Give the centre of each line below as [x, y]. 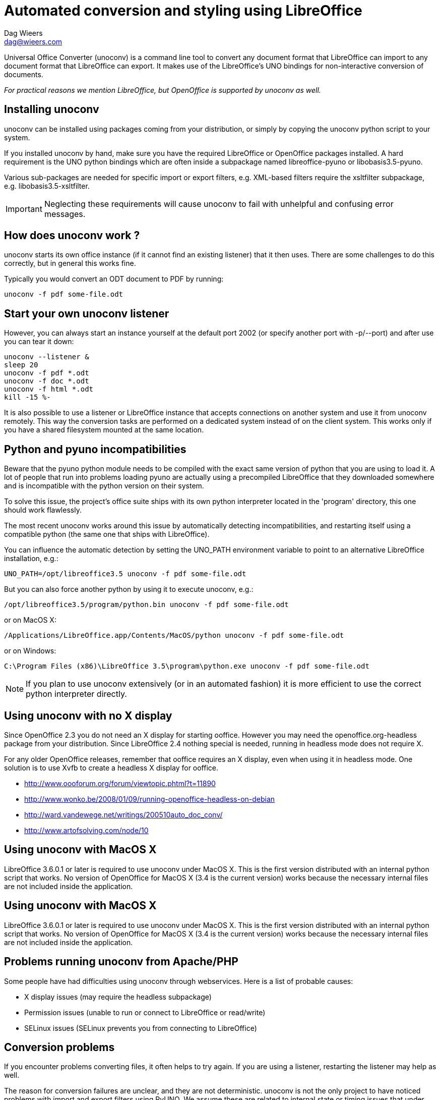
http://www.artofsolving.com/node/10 [86, 830]
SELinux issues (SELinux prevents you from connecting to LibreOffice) [141, 1028]
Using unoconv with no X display [88, 716]
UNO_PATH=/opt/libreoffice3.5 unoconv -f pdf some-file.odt [125, 574]
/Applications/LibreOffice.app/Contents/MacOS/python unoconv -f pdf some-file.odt [174, 636]
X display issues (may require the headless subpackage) [118, 997]
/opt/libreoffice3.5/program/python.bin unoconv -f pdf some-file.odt [146, 605]
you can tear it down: [39, 342]
